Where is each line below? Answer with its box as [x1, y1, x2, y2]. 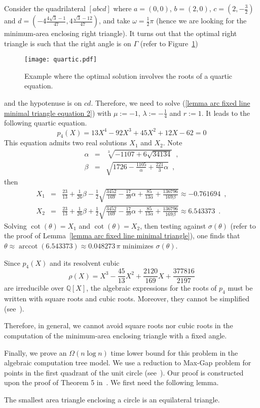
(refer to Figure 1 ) [140, 38, 198, 48]
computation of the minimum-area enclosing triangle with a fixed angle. [4, 330, 227, 341]
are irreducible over [4, 283, 64, 293]
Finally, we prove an [4, 347, 67, 358]
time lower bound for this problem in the [110, 347, 238, 358]
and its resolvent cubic [50, 257, 120, 268]
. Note [163, 137, 182, 148]
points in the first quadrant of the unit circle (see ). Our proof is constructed [4, 367, 244, 378]
